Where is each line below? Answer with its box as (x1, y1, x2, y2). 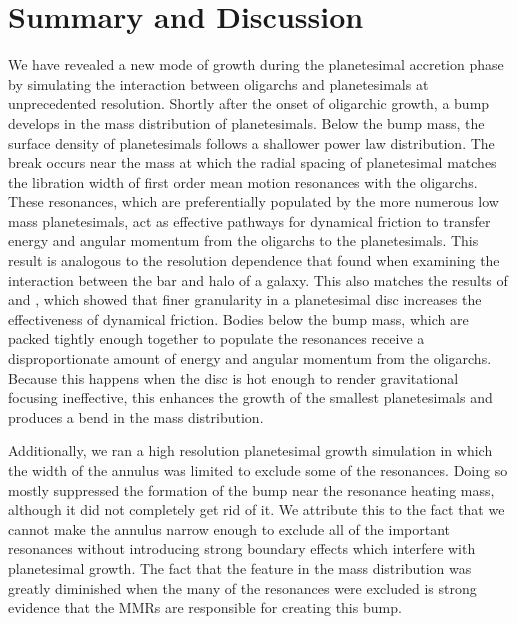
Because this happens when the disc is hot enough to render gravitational (8, 367, 459, 388)
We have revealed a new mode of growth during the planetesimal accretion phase (8, 54, 504, 75)
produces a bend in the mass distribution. (8, 406, 264, 427)
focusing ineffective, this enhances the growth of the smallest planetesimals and (8, 387, 493, 408)
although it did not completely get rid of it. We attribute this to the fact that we (8, 499, 505, 520)
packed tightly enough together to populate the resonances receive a (8, 328, 425, 349)
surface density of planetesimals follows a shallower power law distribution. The (8, 132, 495, 153)
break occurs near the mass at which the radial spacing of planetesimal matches (8, 152, 497, 173)
